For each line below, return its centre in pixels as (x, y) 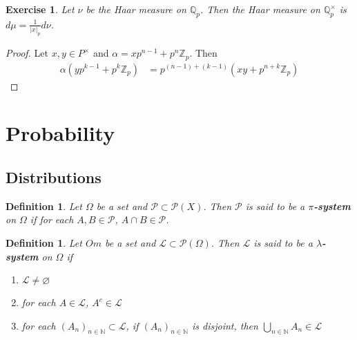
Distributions (54, 177)
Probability (60, 133)
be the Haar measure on (136, 9)
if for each (52, 219)
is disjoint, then (225, 325)
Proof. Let (27, 53)
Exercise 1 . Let (40, 9)
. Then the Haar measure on (260, 9)
